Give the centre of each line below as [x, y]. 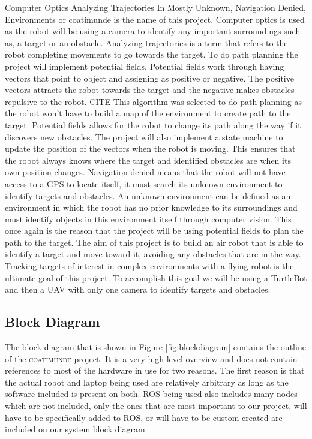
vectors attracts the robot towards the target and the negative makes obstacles [150, 90]
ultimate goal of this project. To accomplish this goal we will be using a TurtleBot [156, 277]
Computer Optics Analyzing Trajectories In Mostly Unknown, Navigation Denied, [155, 7]
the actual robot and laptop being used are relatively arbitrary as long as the [147, 382]
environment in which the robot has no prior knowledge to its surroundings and [151, 207]
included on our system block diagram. [76, 429]
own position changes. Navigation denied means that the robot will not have [145, 172]
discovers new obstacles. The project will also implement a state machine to [144, 136]
